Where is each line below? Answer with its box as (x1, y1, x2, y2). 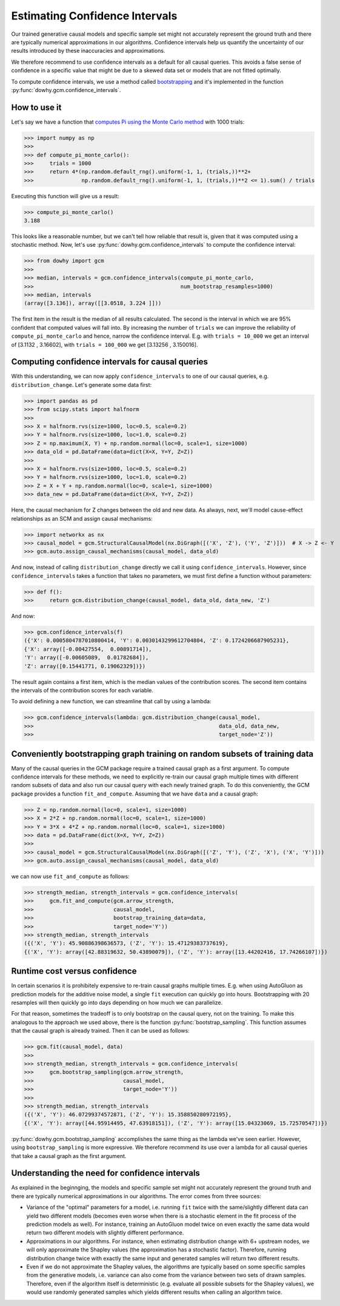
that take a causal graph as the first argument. (11, 1152, 127, 1159)
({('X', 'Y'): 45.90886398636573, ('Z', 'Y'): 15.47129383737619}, (24, 940, 229, 947)
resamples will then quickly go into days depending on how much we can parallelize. (11, 999, 223, 1006)
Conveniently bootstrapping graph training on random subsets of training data (11, 749, 314, 759)
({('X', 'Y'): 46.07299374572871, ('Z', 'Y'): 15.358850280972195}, (24, 1111, 232, 1118)
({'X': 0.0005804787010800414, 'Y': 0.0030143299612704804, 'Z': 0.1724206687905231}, (24, 637, 290, 644)
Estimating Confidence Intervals (11, 9, 178, 22)
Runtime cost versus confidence (11, 966, 137, 976)
